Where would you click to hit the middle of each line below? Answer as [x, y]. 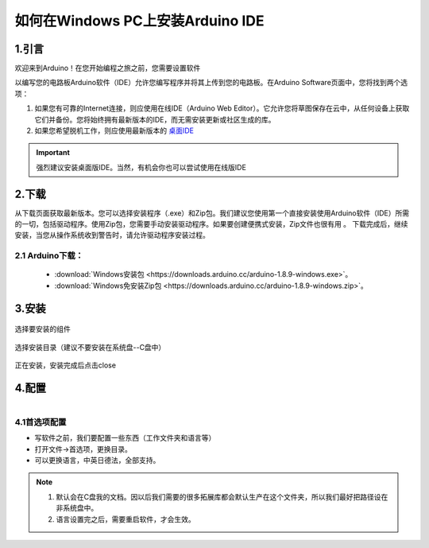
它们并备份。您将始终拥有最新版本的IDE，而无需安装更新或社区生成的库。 [155, 119]
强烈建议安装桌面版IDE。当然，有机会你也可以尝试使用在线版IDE [141, 167]
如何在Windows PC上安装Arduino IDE [140, 21]
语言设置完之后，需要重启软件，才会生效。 [126, 519]
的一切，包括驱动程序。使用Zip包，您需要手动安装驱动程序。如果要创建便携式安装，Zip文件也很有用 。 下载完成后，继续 [211, 224]
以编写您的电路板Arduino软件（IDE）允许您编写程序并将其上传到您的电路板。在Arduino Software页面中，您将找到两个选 [211, 83]
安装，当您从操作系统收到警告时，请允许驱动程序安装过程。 [112, 235]
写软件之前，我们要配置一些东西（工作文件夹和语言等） [125, 438]
